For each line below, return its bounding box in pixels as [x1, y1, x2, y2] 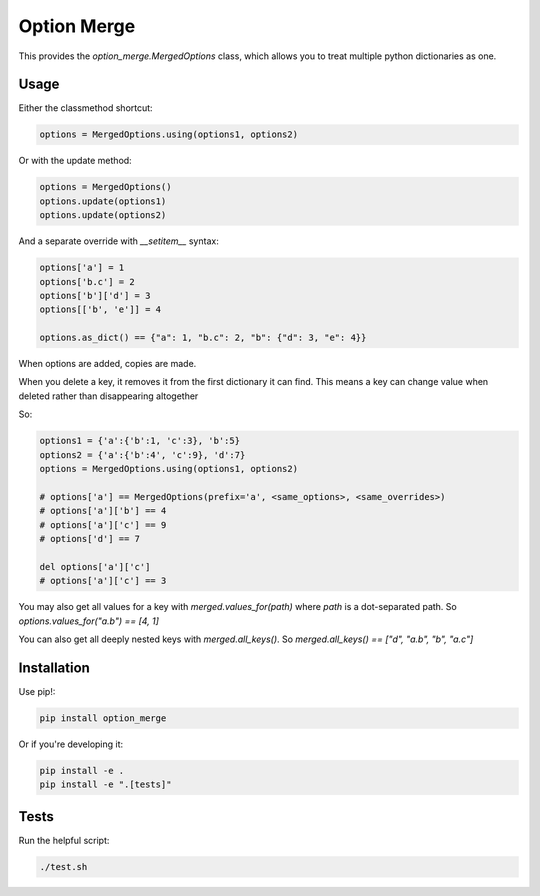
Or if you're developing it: [18, 738, 124, 750]
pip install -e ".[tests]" [39, 779, 172, 790]
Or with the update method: [18, 155, 132, 167]
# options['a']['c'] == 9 [39, 519, 167, 530]
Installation [18, 659, 90, 676]
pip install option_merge [39, 712, 167, 724]
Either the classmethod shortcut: [18, 102, 154, 114]
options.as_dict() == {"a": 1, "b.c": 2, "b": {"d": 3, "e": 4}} [39, 332, 367, 344]
